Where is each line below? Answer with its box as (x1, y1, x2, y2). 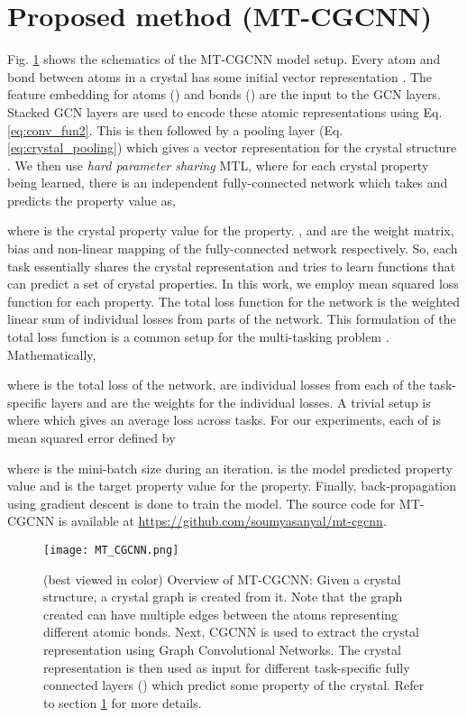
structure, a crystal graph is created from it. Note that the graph (43, 587, 403, 606)
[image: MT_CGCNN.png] (43, 543, 179, 556)
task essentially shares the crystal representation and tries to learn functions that (7, 256, 456, 275)
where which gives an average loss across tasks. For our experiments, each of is (7, 410, 441, 429)
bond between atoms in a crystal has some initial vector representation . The (7, 67, 433, 86)
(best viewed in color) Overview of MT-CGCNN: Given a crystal (43, 569, 401, 588)
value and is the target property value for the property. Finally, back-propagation (7, 476, 457, 495)
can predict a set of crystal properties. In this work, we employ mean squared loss (7, 274, 459, 293)
